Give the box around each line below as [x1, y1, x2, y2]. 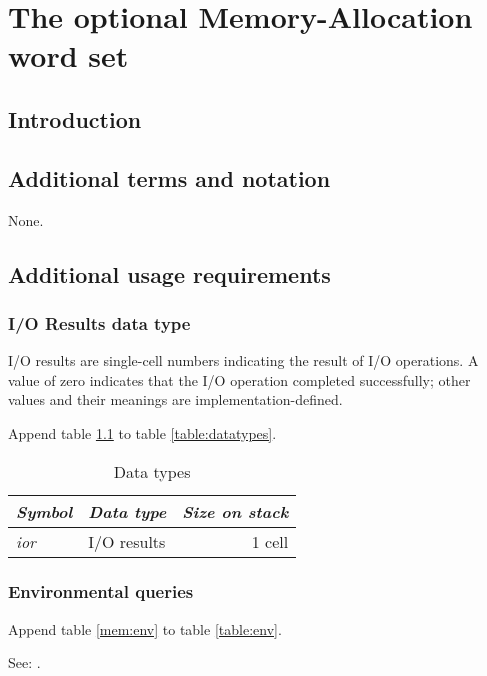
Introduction [8, 103, 142, 134]
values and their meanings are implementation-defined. [8, 389, 343, 410]
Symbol [16, 499, 73, 523]
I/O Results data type [8, 310, 191, 335]
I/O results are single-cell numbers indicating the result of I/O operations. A [8, 350, 479, 371]
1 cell [251, 529, 289, 553]
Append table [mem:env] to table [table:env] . [8, 618, 282, 639]
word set [8, 35, 129, 76]
